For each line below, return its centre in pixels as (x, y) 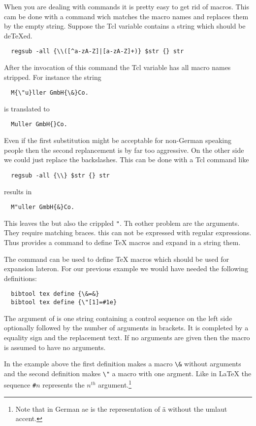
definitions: (20, 278)
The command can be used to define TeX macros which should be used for (116, 259)
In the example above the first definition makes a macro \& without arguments (123, 364)
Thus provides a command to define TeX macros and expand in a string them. (122, 242)
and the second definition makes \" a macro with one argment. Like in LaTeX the (128, 373)
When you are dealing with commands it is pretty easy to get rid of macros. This (127, 6)
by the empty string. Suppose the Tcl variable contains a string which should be (125, 26)
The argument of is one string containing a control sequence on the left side (118, 318)
